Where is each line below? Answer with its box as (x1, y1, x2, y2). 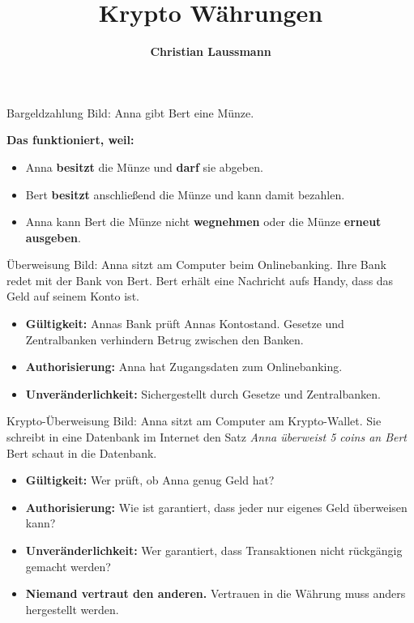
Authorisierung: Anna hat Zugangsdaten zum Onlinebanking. (25, 358, 343, 375)
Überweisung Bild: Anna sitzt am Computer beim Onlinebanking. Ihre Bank (6, 256, 386, 273)
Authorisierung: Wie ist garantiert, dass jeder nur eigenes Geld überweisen (25, 498, 408, 515)
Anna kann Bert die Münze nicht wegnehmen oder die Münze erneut (25, 213, 382, 230)
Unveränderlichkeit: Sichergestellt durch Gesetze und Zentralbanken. (25, 385, 381, 402)
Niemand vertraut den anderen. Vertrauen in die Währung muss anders (25, 585, 406, 602)
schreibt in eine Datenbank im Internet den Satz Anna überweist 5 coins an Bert (6, 429, 408, 446)
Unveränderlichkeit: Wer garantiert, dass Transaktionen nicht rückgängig (25, 542, 403, 558)
